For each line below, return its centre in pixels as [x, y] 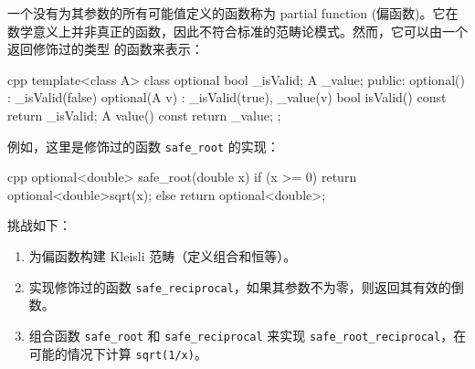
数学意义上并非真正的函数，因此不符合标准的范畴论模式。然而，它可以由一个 [237, 31]
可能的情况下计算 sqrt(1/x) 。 [118, 353]
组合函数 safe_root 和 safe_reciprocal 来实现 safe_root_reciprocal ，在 [248, 335]
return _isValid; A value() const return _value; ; [144, 115]
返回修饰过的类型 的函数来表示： [106, 49]
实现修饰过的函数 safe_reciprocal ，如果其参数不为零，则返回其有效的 [240, 286]
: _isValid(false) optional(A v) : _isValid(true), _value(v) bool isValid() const [227, 97]
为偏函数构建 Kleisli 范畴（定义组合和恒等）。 [163, 256]
